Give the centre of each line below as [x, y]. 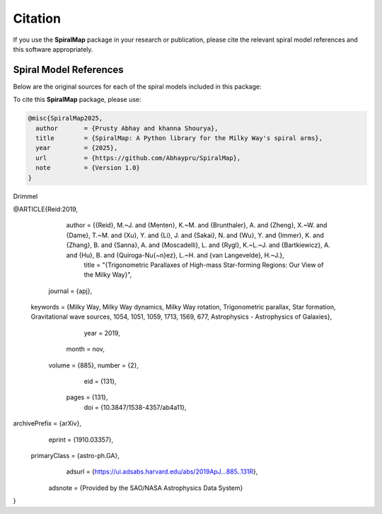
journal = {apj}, [70, 291]
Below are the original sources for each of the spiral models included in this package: [137, 86]
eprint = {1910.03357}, [81, 440]
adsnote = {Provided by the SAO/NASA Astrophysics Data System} [146, 488]
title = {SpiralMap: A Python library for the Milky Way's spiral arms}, [179, 138]
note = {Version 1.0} [88, 168]
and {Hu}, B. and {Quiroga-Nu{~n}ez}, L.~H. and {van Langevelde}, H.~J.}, [175, 255]
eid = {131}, [100, 382]
